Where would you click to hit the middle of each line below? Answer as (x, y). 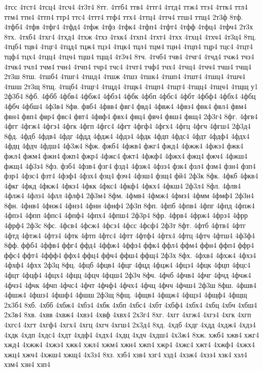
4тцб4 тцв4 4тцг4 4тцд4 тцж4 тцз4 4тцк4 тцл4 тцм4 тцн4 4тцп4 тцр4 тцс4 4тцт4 (129, 46)
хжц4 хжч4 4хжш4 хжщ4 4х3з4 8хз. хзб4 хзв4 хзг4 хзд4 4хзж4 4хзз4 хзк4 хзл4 (126, 354)
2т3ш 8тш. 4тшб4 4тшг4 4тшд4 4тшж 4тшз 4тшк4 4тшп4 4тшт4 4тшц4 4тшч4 (125, 76)
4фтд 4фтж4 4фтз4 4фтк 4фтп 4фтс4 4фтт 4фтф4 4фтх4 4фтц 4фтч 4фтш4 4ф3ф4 (130, 235)
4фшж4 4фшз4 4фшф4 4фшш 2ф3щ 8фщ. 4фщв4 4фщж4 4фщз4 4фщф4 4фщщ (126, 295)
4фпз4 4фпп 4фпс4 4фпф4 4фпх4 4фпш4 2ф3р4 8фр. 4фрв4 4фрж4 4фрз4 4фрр (126, 215)
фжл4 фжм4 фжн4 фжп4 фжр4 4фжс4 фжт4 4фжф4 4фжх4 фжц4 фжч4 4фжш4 (126, 155)
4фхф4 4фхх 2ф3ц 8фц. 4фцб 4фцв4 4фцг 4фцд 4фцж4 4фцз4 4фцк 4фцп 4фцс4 (127, 265)
